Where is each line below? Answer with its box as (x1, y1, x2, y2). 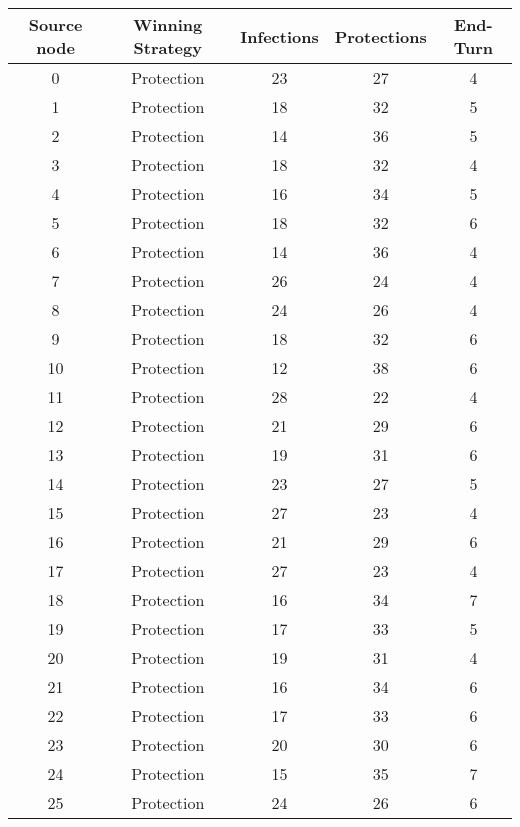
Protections (334, 24, 427, 48)
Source (28, 13, 83, 36)
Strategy (133, 36, 202, 59)
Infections (240, 24, 319, 48)
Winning (133, 13, 203, 36)
